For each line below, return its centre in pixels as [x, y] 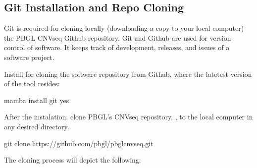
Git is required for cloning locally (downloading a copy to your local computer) [124, 28]
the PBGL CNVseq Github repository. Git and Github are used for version [118, 37]
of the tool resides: [32, 84]
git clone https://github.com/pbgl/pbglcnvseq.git [79, 143]
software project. [29, 57]
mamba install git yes [37, 100]
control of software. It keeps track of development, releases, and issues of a [117, 47]
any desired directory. [37, 126]
